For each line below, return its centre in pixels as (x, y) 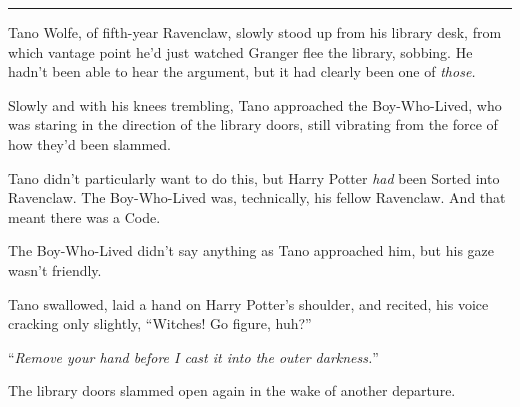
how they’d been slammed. (90, 143)
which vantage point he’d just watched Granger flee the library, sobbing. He (240, 51)
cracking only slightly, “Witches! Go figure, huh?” (160, 323)
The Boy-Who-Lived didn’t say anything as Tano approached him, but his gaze (251, 250)
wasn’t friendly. (55, 269)
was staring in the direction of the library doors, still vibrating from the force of (253, 124)
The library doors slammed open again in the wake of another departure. (232, 390)
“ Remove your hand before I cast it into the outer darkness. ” (193, 356)
